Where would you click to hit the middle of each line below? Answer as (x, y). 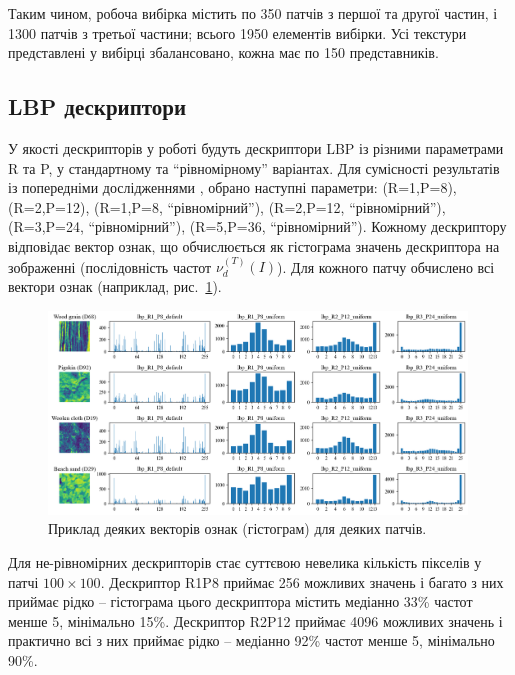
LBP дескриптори (97, 106)
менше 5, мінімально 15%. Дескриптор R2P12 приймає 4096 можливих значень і (255, 620)
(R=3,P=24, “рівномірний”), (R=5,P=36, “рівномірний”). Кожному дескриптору (257, 226)
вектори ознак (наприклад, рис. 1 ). (115, 285)
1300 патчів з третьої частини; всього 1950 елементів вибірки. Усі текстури (237, 32)
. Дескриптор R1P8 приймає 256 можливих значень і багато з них (302, 581)
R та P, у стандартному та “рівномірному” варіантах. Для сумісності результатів (254, 167)
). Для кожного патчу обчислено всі (386, 266)
